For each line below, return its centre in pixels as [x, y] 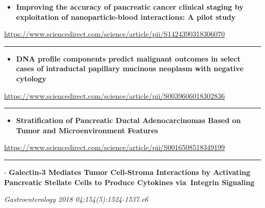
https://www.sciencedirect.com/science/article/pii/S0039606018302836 [115, 95]
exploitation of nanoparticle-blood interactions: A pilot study [126, 17]
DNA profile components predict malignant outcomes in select [128, 58]
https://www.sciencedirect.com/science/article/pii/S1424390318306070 [115, 34]
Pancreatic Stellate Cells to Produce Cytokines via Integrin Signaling [129, 182]
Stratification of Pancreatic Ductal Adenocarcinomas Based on [128, 120]
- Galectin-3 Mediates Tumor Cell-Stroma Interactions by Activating [127, 172]
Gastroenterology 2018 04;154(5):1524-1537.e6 [76, 199]
